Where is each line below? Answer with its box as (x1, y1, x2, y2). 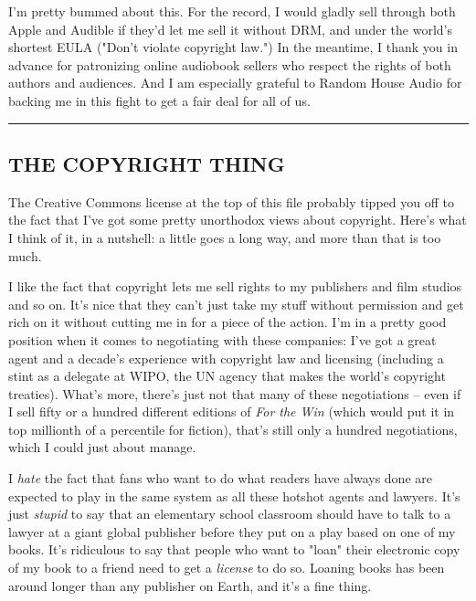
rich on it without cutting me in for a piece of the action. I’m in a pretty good (8, 312, 447, 332)
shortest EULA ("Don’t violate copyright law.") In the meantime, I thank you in (8, 37, 458, 57)
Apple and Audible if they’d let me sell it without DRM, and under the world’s (8, 19, 452, 38)
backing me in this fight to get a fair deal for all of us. (8, 90, 311, 110)
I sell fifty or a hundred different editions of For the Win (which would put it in (8, 402, 455, 421)
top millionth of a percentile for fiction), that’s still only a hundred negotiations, (8, 419, 458, 438)
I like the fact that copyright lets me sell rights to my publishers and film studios (8, 277, 462, 296)
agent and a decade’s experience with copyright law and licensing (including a (8, 348, 444, 367)
